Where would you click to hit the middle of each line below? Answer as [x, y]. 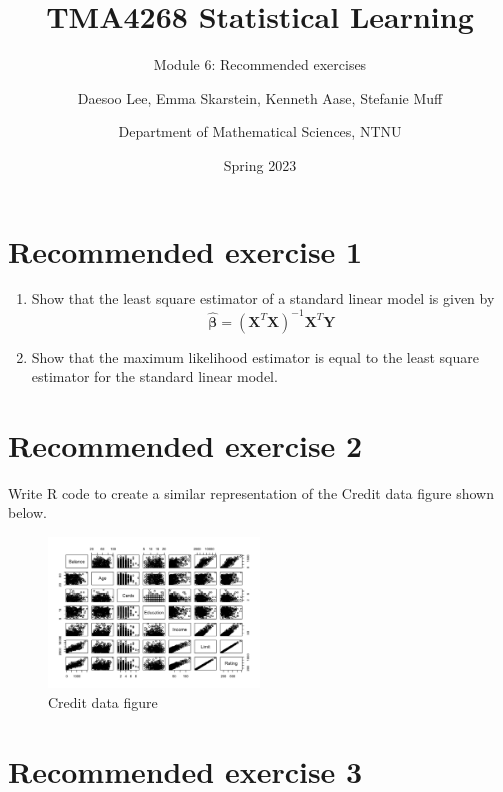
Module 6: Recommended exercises [260, 64]
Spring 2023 [260, 164]
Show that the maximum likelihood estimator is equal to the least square [255, 356]
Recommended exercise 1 [185, 250]
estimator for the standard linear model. [154, 376]
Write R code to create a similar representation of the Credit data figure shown [251, 492]
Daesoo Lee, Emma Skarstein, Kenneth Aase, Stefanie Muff [260, 97]
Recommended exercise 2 [185, 444]
